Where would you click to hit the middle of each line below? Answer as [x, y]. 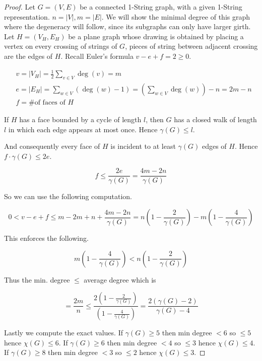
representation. [27, 16]
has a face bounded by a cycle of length [80, 119]
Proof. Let [20, 7]
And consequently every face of [52, 146]
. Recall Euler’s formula [97, 56]
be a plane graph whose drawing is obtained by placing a [156, 36]
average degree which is [120, 279]
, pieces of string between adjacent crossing [191, 46]
